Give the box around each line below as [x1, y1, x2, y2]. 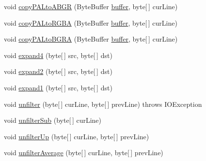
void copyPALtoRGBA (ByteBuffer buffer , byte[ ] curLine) [4, 17, 177, 28]
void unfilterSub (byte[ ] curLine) [4, 115, 102, 125]
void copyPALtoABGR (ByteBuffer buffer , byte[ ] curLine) [4, 1, 178, 11]
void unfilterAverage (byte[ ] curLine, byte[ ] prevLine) [4, 147, 163, 158]
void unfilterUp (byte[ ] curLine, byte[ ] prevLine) [4, 131, 149, 141]
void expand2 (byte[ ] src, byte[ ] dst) [4, 66, 112, 76]
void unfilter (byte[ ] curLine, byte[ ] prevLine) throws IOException [4, 99, 202, 109]
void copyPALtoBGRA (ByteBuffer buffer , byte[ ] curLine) [4, 34, 178, 44]
